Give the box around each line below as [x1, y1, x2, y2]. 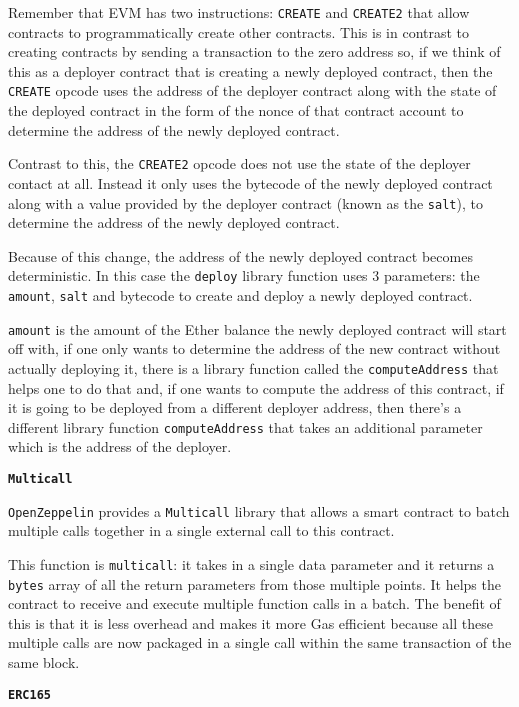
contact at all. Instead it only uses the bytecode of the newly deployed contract [8, 172, 493, 193]
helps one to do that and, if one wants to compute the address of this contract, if [8, 377, 504, 398]
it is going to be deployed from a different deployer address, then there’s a [8, 397, 462, 418]
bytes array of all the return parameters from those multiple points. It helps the [8, 573, 501, 594]
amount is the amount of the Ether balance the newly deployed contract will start [8, 318, 507, 339]
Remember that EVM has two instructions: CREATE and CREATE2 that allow [8, 2, 470, 22]
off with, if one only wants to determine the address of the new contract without [8, 338, 501, 359]
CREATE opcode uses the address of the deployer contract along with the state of [8, 80, 497, 101]
